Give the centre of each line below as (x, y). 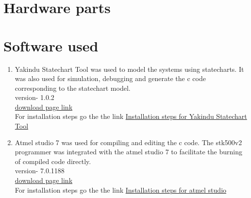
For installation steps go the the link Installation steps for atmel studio (121, 190)
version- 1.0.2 (34, 97)
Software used (51, 45)
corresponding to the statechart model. (73, 88)
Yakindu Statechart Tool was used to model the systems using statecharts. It (129, 69)
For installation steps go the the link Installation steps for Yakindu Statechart (131, 116)
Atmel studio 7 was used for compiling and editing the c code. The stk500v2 (128, 142)
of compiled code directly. (53, 161)
